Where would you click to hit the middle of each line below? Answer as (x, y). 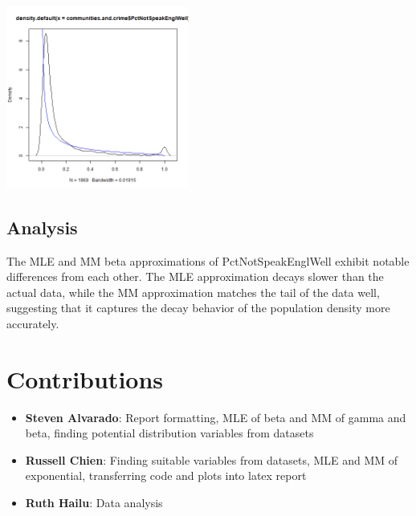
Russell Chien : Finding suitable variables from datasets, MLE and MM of (212, 459)
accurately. (33, 323)
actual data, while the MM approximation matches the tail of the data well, (193, 292)
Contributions (85, 378)
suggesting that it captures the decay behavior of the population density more (198, 308)
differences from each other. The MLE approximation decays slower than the (195, 276)
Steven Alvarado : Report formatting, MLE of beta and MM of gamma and (216, 417)
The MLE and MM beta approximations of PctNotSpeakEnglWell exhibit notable (208, 260)
